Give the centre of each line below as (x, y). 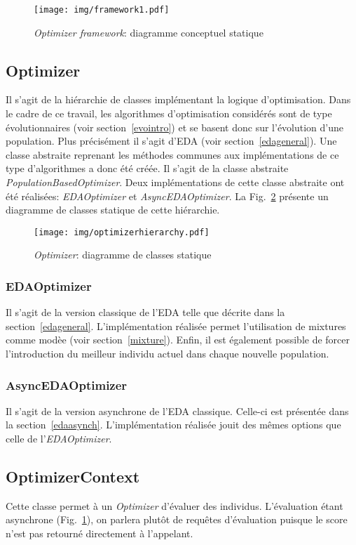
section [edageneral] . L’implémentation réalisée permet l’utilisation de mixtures (176, 326)
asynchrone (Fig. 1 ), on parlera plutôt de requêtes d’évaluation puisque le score (177, 519)
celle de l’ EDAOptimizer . (59, 439)
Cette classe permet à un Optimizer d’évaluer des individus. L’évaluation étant (174, 505)
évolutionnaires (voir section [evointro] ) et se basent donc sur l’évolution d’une (175, 127)
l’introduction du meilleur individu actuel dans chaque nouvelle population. (167, 354)
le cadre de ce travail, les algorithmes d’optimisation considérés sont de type (169, 113)
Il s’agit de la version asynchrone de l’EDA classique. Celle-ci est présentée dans (177, 411)
